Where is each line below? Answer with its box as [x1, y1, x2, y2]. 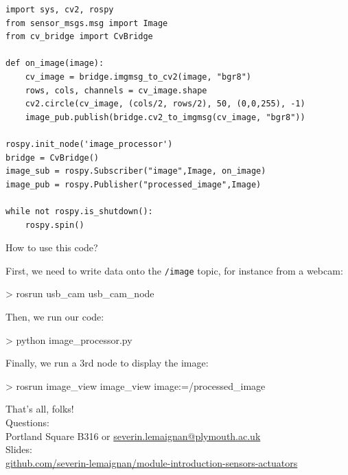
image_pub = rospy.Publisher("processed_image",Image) [5, 179, 262, 189]
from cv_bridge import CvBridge [5, 32, 153, 42]
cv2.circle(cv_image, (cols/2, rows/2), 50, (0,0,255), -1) [25, 99, 305, 109]
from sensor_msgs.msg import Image [5, 18, 168, 28]
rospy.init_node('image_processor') [5, 139, 173, 149]
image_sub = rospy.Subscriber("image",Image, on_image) [5, 166, 266, 176]
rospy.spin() [25, 220, 84, 230]
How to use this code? [5, 240, 98, 255]
